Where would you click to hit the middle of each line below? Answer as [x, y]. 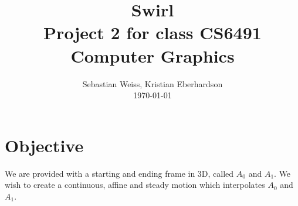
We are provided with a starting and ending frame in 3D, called [119, 173]
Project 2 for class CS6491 [153, 32]
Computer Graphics [153, 55]
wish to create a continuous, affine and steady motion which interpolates [135, 185]
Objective [44, 145]
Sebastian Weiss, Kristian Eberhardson [153, 83]
